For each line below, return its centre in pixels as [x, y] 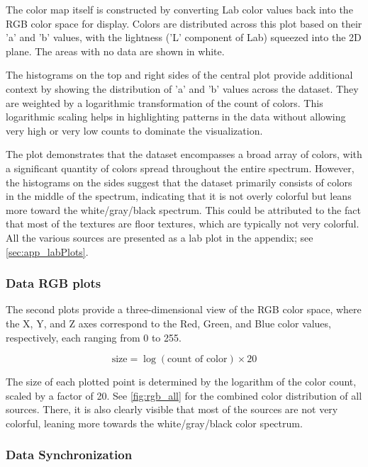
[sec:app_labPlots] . [47, 251]
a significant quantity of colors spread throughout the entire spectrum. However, [180, 168]
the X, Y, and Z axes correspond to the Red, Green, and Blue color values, [168, 323]
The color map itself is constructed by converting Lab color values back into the [179, 9]
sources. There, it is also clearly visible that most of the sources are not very [172, 409]
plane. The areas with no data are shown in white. [115, 51]
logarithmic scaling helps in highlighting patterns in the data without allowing [176, 117]
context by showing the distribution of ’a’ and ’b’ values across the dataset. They [182, 88]
